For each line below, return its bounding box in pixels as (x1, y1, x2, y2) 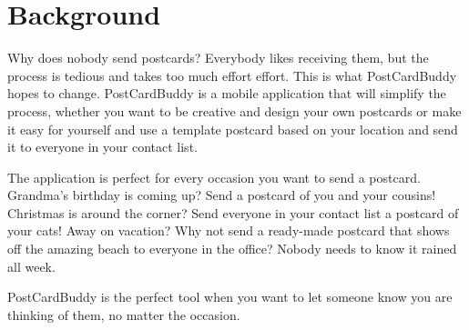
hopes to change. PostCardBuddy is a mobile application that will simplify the (7, 84, 446, 103)
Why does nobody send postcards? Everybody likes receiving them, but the (7, 48, 429, 67)
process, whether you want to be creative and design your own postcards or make (7, 101, 462, 120)
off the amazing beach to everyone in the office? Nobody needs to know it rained (7, 239, 457, 258)
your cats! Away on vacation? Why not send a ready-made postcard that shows (7, 221, 450, 240)
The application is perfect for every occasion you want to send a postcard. (7, 167, 421, 186)
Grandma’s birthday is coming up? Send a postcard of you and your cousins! (7, 185, 436, 205)
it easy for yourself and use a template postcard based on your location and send (7, 119, 458, 138)
